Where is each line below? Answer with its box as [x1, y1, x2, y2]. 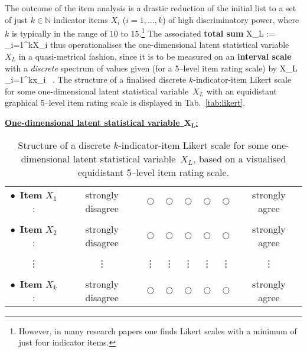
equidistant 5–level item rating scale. [77, 165, 230, 179]
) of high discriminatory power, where [162, 13, 299, 25]
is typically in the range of [11, 27, 107, 39]
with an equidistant [206, 84, 277, 97]
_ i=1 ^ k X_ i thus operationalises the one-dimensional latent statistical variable [5, 38, 289, 51]
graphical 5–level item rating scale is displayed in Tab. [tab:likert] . [5, 96, 246, 109]
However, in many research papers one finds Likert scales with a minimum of [18, 324, 297, 337]
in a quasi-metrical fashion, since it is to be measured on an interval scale [18, 50, 292, 63]
